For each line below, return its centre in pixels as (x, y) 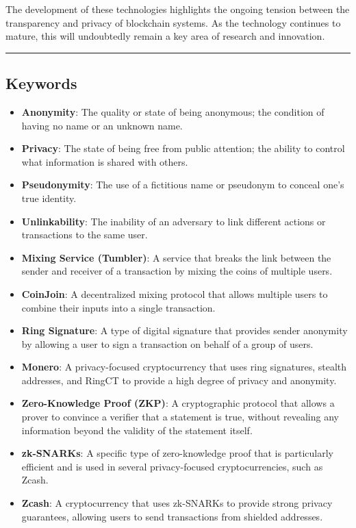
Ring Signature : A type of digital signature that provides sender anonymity (185, 330)
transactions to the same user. (85, 235)
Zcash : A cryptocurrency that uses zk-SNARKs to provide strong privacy (177, 503)
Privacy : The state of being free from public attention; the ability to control (183, 148)
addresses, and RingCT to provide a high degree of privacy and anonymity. (179, 380)
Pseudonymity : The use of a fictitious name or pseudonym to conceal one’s (183, 185)
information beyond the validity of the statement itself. (137, 430)
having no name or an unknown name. (102, 125)
